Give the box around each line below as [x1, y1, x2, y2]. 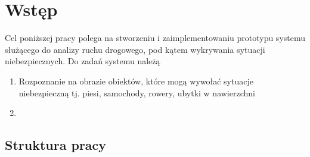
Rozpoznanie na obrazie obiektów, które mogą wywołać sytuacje [18, 74, 253, 87]
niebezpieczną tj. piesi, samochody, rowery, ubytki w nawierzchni [18, 86, 255, 99]
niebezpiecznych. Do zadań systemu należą [5, 55, 160, 67]
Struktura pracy [5, 136, 107, 154]
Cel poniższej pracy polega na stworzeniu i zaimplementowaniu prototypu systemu [5, 32, 306, 44]
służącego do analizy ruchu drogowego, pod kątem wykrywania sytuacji [5, 43, 265, 55]
